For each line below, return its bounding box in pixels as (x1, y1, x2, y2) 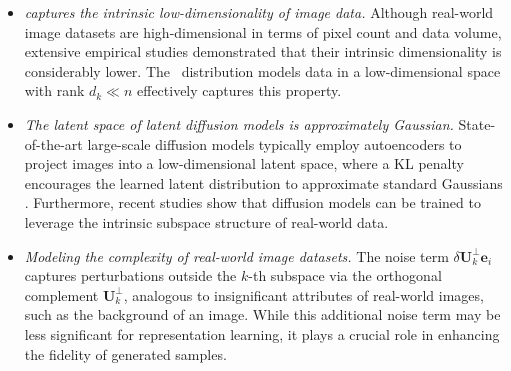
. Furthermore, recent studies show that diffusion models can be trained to (24, 192, 481, 213)
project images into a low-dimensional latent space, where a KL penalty (24, 153, 464, 174)
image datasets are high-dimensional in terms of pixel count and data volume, (24, 21, 502, 42)
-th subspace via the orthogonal (248, 265, 442, 286)
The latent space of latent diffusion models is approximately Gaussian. (24, 113, 454, 134)
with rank (24, 80, 85, 101)
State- (458, 113, 496, 134)
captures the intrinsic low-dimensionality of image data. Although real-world (24, 2, 494, 22)
